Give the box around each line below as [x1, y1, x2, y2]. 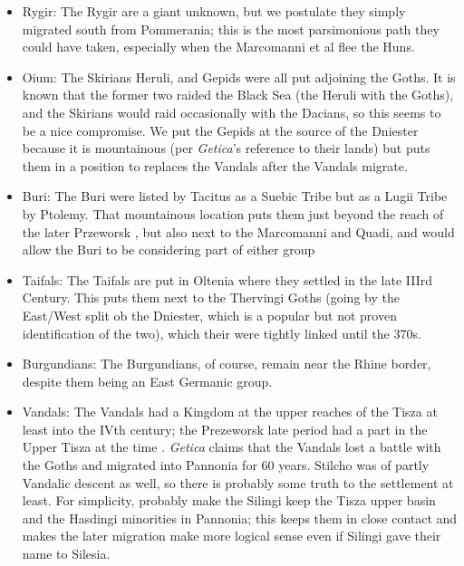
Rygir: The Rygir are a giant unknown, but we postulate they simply [22, 2, 406, 20]
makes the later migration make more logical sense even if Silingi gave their [22, 526, 441, 545]
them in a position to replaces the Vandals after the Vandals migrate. [22, 156, 408, 175]
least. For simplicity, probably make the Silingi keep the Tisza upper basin [22, 491, 436, 510]
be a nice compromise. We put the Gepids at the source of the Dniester [22, 120, 419, 139]
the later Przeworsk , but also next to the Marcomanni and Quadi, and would [22, 222, 455, 241]
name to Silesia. [22, 544, 111, 563]
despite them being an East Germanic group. [22, 371, 273, 390]
